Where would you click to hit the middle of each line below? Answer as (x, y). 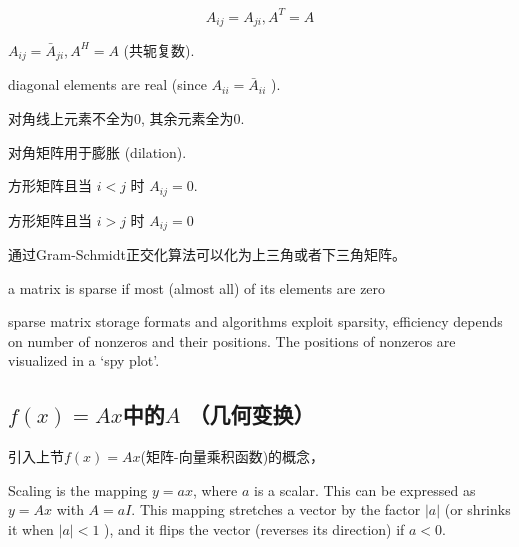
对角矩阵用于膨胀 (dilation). (97, 151)
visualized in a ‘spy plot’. (84, 360)
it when (31, 529)
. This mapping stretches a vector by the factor (276, 509)
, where (215, 489)
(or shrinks (477, 509)
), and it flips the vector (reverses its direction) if (254, 529)
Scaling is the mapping (78, 489)
